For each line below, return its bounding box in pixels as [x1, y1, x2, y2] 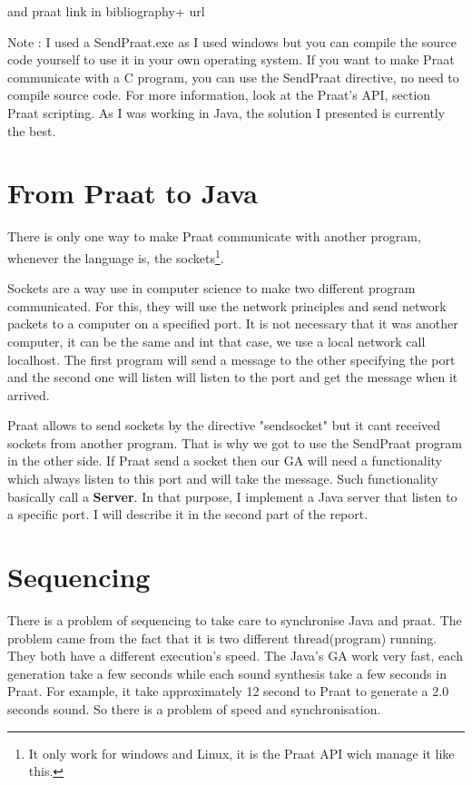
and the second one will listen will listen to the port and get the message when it [7, 368, 458, 387]
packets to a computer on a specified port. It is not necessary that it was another [7, 314, 458, 333]
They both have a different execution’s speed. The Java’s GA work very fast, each [7, 646, 463, 665]
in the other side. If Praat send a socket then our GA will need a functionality [7, 451, 442, 470]
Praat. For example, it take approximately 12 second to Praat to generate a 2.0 [7, 682, 449, 701]
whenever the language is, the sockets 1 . [7, 245, 224, 267]
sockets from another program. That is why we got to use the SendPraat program [7, 433, 462, 452]
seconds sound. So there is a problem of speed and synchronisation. [7, 699, 381, 718]
